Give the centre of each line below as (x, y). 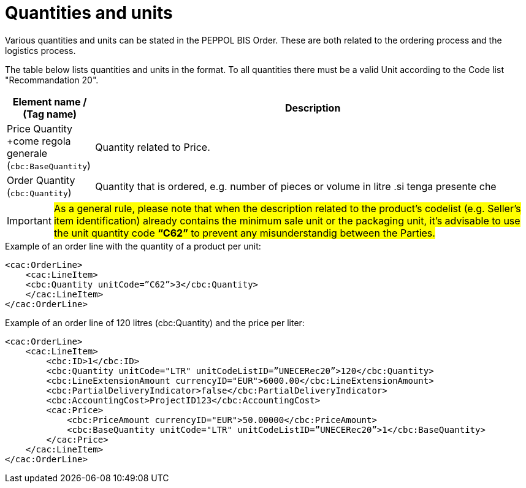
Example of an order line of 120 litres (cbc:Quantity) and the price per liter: (155, 322)
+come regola (39, 141)
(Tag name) (50, 114)
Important (29, 220)
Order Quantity (41, 180)
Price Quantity (40, 128)
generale (27, 153)
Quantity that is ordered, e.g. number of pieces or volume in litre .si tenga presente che (296, 186)
